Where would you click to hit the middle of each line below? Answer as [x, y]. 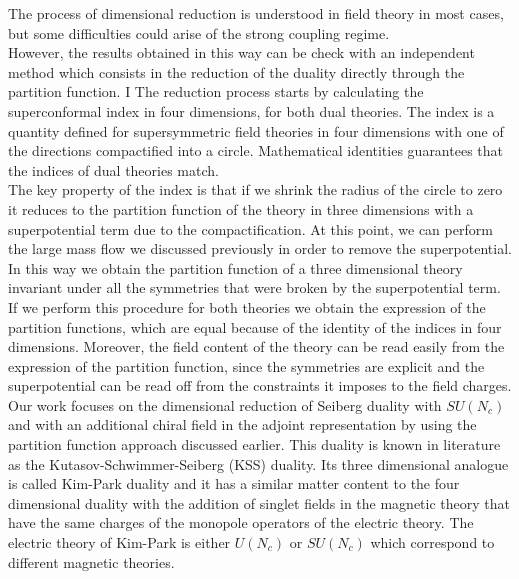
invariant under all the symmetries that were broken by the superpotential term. [254, 287]
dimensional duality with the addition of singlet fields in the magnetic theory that [259, 502]
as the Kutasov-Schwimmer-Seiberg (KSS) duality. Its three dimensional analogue [258, 463]
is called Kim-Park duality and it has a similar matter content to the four [234, 483]
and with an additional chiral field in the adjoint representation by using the [242, 424]
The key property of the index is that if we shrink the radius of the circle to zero [255, 189]
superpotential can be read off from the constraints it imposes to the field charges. [260, 385]
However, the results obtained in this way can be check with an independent [241, 52]
